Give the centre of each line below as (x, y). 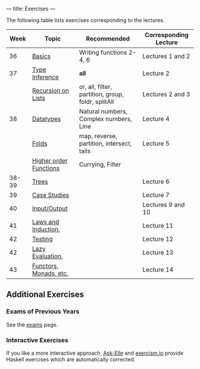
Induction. (46, 229)
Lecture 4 (156, 119)
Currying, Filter (100, 164)
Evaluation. (47, 256)
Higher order (50, 161)
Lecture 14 (158, 270)
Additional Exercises (45, 295)
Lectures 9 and (164, 205)
